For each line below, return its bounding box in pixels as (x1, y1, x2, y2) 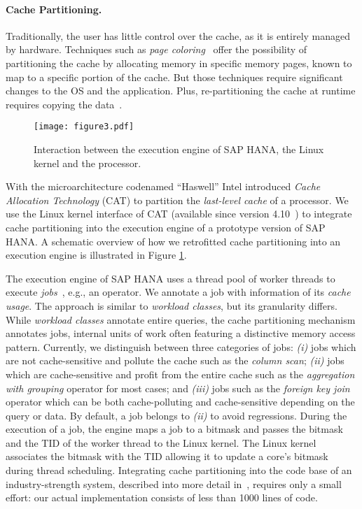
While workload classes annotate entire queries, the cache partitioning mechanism (6, 312, 356, 327)
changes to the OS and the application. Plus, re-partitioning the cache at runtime (6, 83, 356, 98)
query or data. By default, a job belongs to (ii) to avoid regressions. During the (6, 408, 347, 422)
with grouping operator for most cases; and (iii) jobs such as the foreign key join (6, 380, 350, 395)
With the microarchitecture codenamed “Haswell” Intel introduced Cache (6, 179, 321, 194)
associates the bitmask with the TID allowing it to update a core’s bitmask (6, 449, 328, 464)
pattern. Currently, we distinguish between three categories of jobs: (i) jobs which (6, 339, 356, 354)
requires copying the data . (6, 96, 123, 111)
